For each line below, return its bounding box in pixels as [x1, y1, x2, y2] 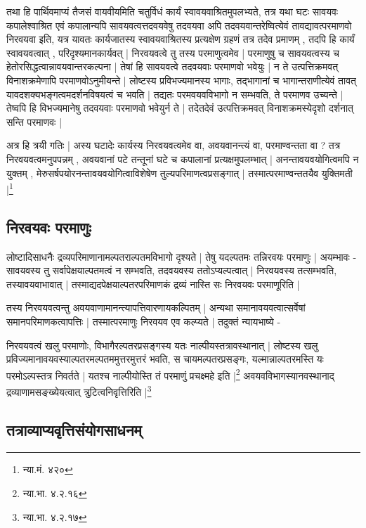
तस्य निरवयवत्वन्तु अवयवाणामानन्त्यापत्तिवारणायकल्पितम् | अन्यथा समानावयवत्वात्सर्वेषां [6, 300, 306, 315]
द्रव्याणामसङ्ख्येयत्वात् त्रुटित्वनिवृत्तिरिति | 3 [6, 382, 152, 399]
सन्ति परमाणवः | [6, 114, 63, 129]
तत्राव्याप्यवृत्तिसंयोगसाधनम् [6, 418, 142, 440]
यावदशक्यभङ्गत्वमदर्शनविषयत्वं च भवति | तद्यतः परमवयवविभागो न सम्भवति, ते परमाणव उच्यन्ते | [6, 86, 344, 101]
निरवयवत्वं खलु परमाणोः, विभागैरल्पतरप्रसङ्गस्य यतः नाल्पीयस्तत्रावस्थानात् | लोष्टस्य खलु [6, 337, 318, 352]
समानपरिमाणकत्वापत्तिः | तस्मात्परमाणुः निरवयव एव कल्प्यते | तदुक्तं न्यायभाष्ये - [6, 314, 281, 328]
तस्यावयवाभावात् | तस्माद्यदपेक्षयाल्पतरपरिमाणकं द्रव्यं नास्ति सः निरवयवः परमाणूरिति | [6, 276, 300, 291]
